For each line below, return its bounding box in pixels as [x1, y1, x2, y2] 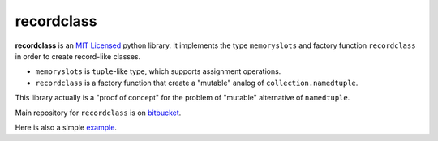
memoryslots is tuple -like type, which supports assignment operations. [35, 66, 281, 76]
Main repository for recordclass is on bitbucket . [15, 108, 182, 117]
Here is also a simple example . [15, 122, 118, 132]
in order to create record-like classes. [15, 51, 141, 61]
